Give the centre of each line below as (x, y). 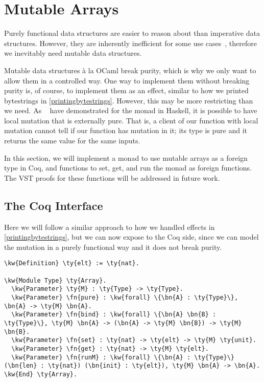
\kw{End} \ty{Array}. (41, 374)
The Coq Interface (54, 205)
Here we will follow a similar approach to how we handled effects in (110, 227)
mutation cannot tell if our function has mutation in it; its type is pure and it (126, 130)
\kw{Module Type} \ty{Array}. (55, 280)
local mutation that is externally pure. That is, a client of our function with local (131, 120)
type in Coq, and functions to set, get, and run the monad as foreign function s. (128, 168)
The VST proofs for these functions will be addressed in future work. (112, 177)
